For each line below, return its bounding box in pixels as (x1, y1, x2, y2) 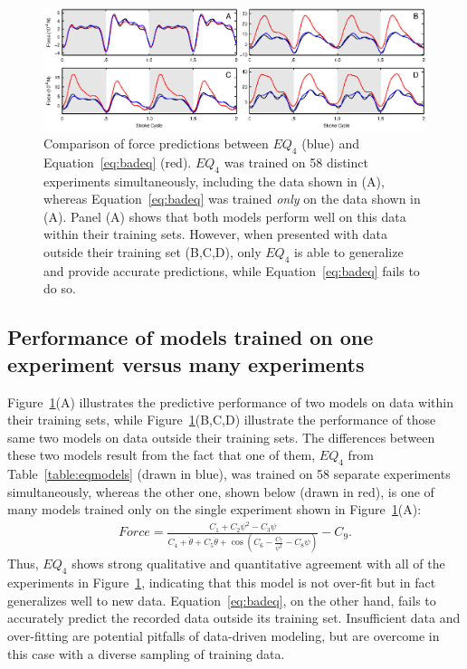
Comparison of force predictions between (43, 133, 269, 152)
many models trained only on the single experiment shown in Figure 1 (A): (7, 500, 422, 519)
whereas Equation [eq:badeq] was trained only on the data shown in (43, 189, 421, 208)
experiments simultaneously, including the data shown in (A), (43, 171, 385, 190)
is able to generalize (294, 242, 404, 261)
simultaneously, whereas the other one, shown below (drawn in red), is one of (7, 482, 434, 501)
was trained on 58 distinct (224, 152, 368, 171)
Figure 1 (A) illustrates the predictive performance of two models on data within (7, 392, 453, 411)
